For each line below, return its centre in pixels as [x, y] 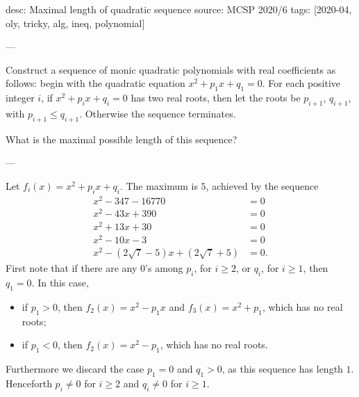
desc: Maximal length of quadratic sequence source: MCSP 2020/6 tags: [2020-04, [179, 9]
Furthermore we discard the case [75, 369]
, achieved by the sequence [262, 185]
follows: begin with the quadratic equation [95, 83]
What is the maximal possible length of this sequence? [122, 139]
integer [20, 98]
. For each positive [301, 83]
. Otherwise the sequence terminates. [158, 113]
